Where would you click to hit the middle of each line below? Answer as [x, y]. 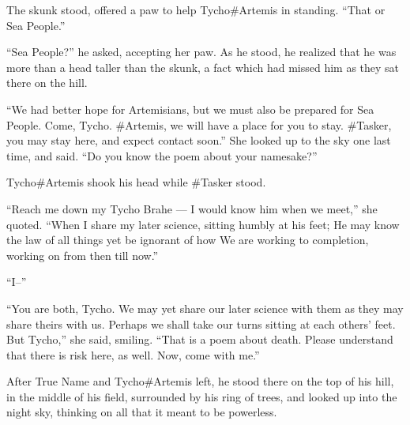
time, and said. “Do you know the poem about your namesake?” [162, 155]
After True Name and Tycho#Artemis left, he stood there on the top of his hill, [200, 381]
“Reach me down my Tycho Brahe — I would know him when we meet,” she [192, 208]
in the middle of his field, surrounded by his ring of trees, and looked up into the [202, 396]
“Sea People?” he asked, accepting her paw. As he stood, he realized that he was [201, 52]
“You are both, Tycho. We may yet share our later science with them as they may [205, 308]
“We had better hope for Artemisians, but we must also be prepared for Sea [190, 109]
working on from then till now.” [83, 255]
